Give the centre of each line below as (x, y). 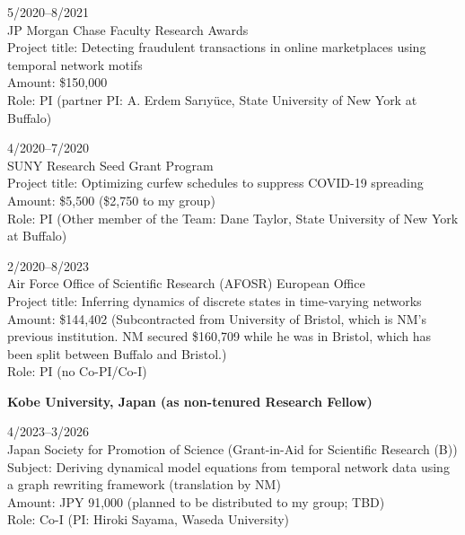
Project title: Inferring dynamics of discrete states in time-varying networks (215, 300)
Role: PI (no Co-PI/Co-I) (77, 371)
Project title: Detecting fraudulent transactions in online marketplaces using (217, 47)
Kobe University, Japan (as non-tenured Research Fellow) (190, 401)
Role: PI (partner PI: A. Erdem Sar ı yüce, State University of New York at (212, 99)
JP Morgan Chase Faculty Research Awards (128, 29)
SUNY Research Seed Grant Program (110, 165)
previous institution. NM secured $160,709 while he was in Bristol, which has (219, 336)
